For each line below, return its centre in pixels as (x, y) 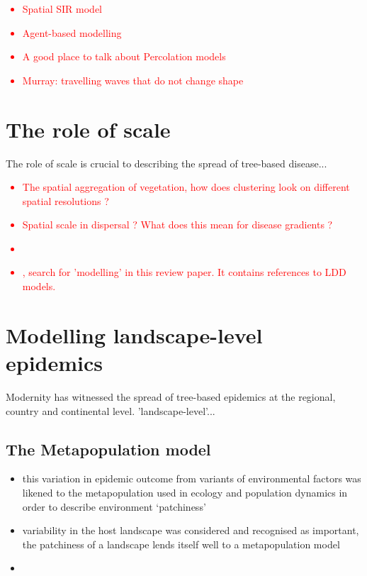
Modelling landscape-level (134, 334)
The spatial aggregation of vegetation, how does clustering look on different (186, 187)
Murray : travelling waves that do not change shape (133, 80)
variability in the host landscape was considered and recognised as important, (191, 530)
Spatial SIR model (62, 9)
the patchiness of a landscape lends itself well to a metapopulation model (181, 544)
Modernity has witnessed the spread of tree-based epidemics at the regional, (171, 396)
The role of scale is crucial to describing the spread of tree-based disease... (166, 163)
